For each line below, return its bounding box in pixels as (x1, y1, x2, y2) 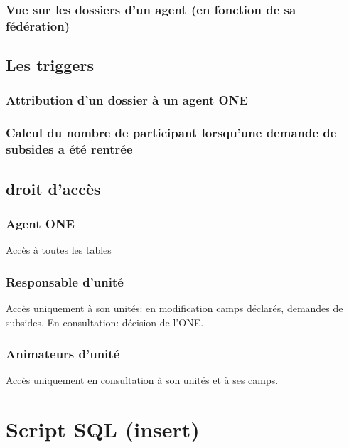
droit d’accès (6, 177, 101, 199)
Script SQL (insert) (6, 415, 200, 444)
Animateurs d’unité (6, 345, 120, 363)
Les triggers (6, 54, 94, 76)
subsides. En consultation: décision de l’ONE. (6, 314, 204, 329)
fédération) (6, 16, 70, 34)
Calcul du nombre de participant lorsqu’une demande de (6, 124, 337, 142)
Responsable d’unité (6, 272, 124, 290)
